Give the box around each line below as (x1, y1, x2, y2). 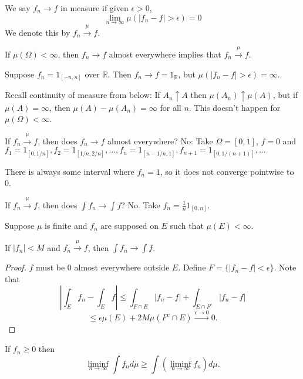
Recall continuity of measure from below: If (5, 89, 160, 101)
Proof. (5, 261, 26, 273)
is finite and (45, 219, 87, 232)
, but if (272, 89, 298, 101)
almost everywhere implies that (109, 48, 221, 60)
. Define (178, 261, 206, 273)
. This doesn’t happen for (188, 101, 281, 113)
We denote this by (5, 26, 70, 38)
